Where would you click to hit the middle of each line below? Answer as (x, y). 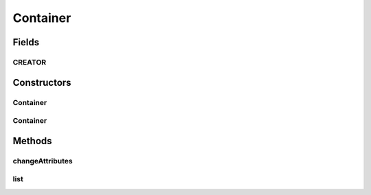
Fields (26, 42)
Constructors (42, 82)
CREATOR (30, 62)
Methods (32, 141)
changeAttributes (43, 161)
